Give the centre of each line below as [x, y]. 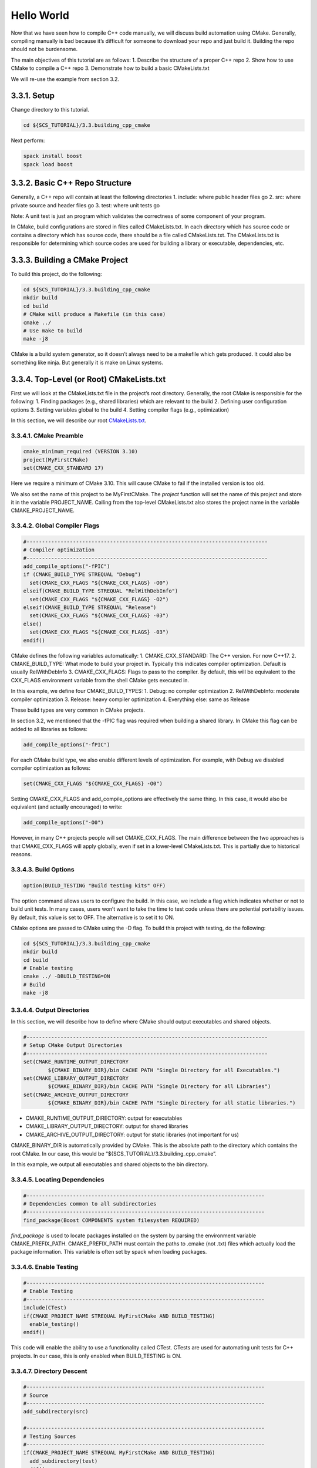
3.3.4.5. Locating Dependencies [58, 1179]
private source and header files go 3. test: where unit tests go [85, 205]
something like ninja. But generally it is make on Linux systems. [87, 362]
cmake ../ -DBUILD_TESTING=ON [67, 977]
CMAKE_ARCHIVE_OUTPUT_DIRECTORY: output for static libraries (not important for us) [132, 1134]
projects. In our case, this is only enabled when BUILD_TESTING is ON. [96, 1356]
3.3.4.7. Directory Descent [49, 1371]
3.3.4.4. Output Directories [50, 1010]
